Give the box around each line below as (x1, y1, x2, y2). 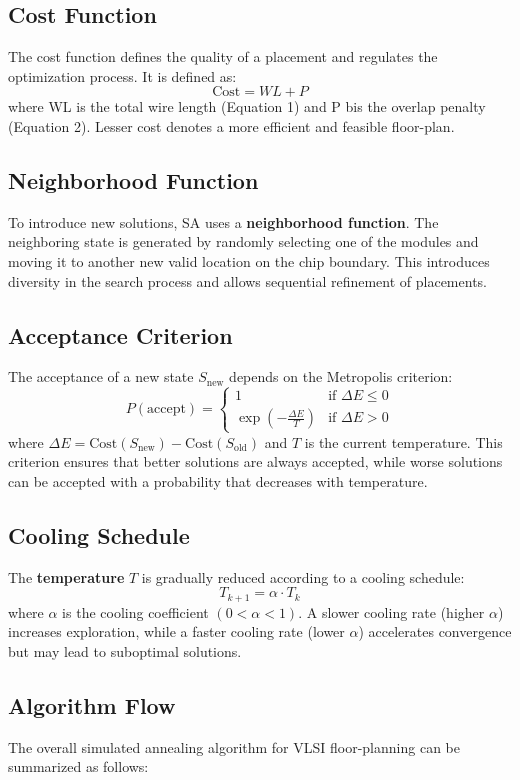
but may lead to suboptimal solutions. (8, 640, 242, 661)
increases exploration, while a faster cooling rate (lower (8, 621, 345, 642)
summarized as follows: (8, 756, 149, 777)
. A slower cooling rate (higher (298, 601, 485, 622)
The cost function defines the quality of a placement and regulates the (8, 46, 438, 67)
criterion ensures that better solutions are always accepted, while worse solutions (8, 451, 503, 472)
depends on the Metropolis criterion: (229, 366, 453, 387)
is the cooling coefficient (62, 601, 209, 622)
